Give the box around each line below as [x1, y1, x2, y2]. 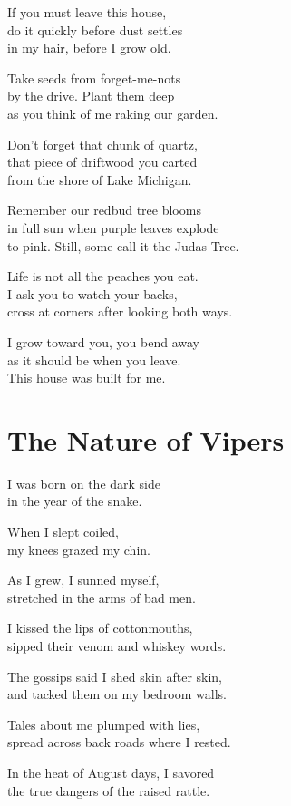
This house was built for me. [7, 368, 166, 387]
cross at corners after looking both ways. [7, 302, 233, 321]
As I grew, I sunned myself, [7, 570, 160, 589]
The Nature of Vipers [7, 421, 285, 458]
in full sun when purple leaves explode [7, 218, 219, 237]
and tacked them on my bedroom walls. [7, 685, 227, 704]
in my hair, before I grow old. [7, 38, 171, 57]
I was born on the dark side [7, 473, 161, 492]
